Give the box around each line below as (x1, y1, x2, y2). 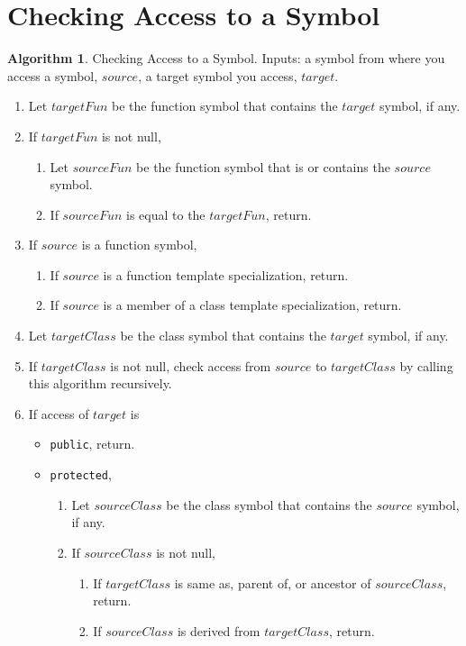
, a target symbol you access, (138, 66, 297, 85)
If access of (28, 404, 89, 423)
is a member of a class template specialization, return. (103, 296, 402, 314)
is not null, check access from (110, 356, 271, 375)
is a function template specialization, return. (103, 265, 349, 284)
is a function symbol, (81, 235, 197, 254)
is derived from (177, 621, 260, 640)
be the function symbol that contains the (112, 96, 338, 115)
